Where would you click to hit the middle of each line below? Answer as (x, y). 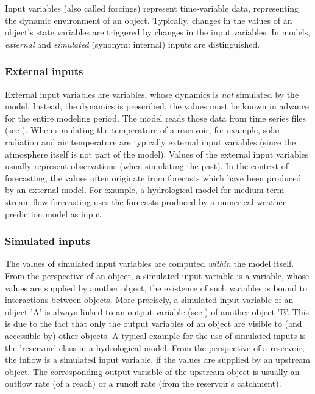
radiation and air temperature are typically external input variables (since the (150, 141)
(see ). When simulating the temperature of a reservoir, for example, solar (143, 130)
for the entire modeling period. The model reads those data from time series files (156, 118)
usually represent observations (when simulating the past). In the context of (147, 166)
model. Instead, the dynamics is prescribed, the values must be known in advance (157, 106)
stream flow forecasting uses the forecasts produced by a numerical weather (146, 201)
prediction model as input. (54, 213)
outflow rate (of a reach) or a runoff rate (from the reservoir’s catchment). (143, 383)
